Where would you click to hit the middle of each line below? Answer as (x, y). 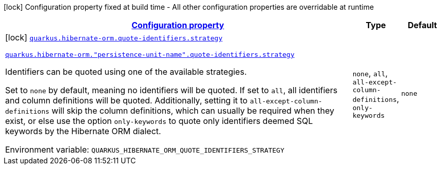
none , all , (370, 73)
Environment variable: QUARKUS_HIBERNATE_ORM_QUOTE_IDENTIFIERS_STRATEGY (145, 150)
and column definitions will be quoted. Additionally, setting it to (127, 100)
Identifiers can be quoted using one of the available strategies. (126, 72)
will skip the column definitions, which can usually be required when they (193, 111)
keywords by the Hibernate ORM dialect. (83, 131)
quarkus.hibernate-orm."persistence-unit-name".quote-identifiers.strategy (150, 55)
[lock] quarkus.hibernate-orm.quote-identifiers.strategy (114, 37)
